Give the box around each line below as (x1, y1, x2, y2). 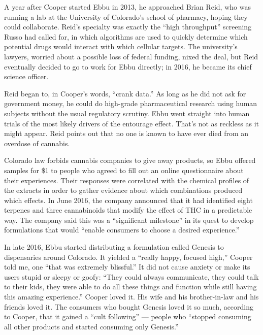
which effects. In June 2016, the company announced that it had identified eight (4, 194, 253, 205)
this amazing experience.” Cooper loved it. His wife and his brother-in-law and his (4, 291, 259, 302)
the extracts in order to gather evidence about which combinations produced (4, 185, 243, 195)
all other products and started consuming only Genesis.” (4, 321, 179, 331)
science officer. (4, 71, 49, 82)
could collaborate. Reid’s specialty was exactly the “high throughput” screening (4, 21, 252, 32)
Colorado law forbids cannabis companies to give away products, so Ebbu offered (4, 155, 256, 165)
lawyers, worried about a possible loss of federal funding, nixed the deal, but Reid (4, 51, 258, 61)
